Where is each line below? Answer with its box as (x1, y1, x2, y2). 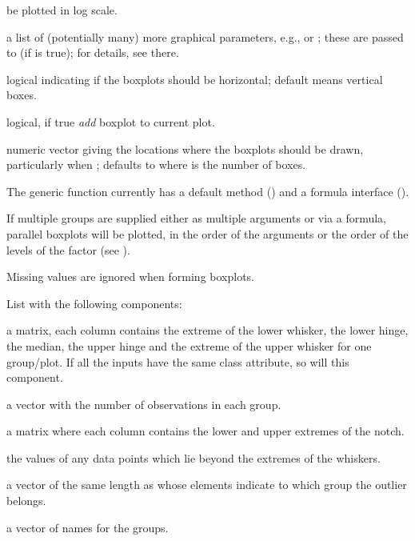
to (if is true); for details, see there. (6, 44, 179, 61)
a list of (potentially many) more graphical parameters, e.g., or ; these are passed (6, 28, 404, 45)
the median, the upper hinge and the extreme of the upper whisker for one (6, 337, 372, 354)
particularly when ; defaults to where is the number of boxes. (6, 156, 306, 173)
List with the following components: (6, 295, 182, 311)
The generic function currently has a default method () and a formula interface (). (6, 182, 409, 199)
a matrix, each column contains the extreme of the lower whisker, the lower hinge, (6, 322, 409, 339)
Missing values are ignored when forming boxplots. (6, 268, 255, 285)
